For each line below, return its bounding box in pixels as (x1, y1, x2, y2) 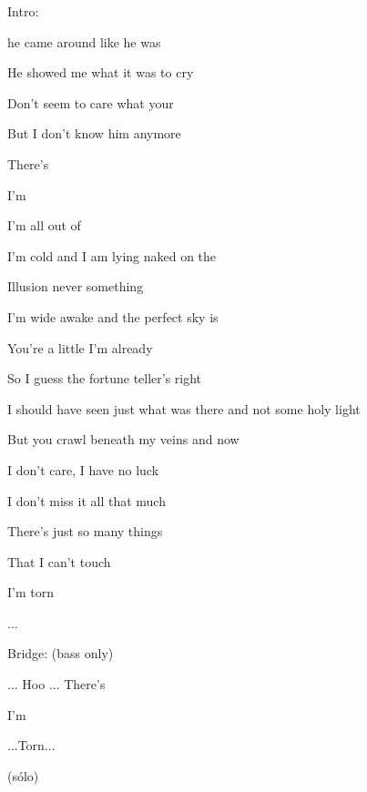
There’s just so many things (7, 522, 163, 541)
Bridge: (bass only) (7, 644, 114, 663)
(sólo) (7, 766, 39, 785)
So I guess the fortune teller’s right (7, 369, 202, 388)
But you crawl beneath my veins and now (7, 430, 240, 449)
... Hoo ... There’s (7, 675, 106, 694)
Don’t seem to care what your (7, 93, 174, 112)
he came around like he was (7, 32, 161, 51)
